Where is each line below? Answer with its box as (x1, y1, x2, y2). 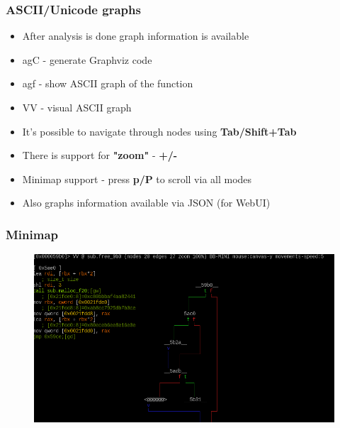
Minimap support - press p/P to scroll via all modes (22, 171, 252, 186)
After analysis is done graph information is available (22, 28, 249, 43)
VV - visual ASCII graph (22, 100, 132, 114)
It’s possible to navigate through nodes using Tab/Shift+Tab (22, 124, 297, 138)
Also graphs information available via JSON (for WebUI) (22, 195, 271, 210)
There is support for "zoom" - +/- (22, 148, 178, 163)
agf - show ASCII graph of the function (22, 76, 193, 91)
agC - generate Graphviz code (22, 52, 152, 67)
